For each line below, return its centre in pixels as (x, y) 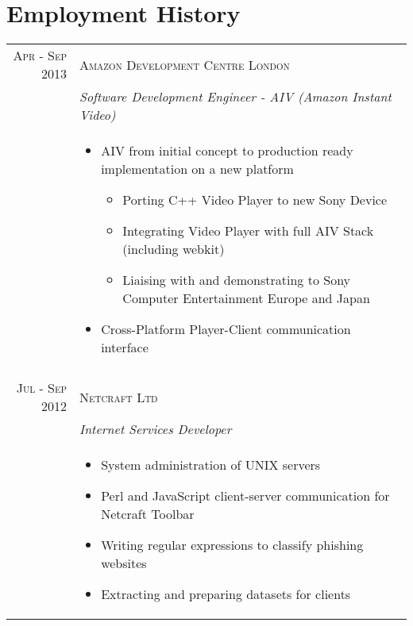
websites (124, 563)
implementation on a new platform (197, 169)
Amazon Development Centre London (184, 64)
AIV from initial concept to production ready (227, 151)
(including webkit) (174, 249)
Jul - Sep (41, 388)
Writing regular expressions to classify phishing (232, 545)
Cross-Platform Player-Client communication (226, 329)
